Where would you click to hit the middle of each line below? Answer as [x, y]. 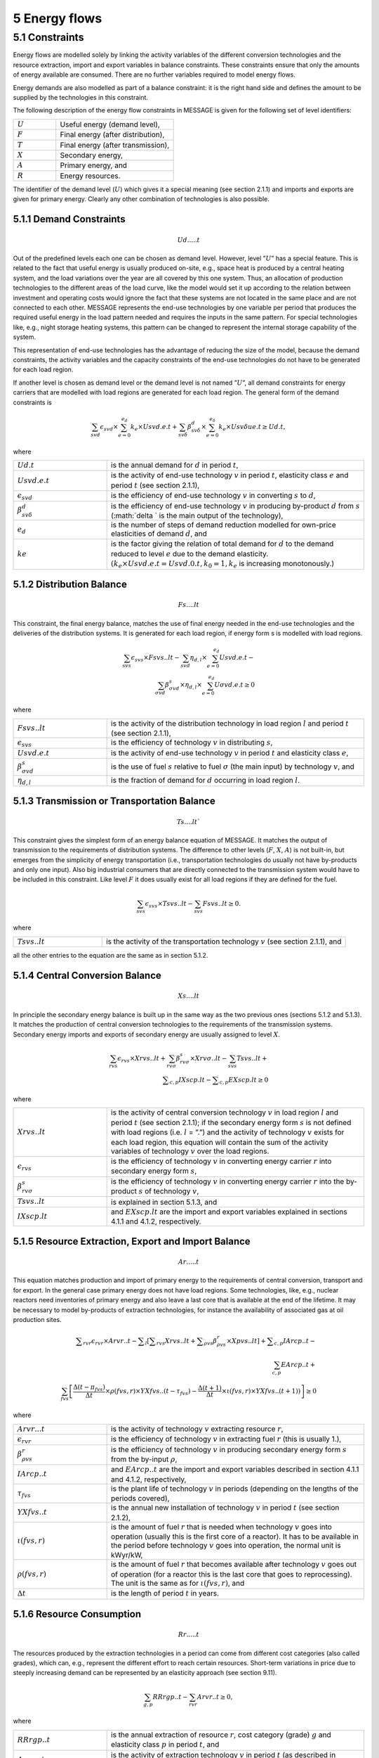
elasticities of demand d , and [159, 533]
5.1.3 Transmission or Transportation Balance [114, 801]
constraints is [32, 402]
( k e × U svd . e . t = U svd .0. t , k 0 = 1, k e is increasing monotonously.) [223, 564]
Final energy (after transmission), [115, 145]
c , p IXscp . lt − [191, 1081]
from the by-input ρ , [144, 1459]
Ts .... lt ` [188, 822]
